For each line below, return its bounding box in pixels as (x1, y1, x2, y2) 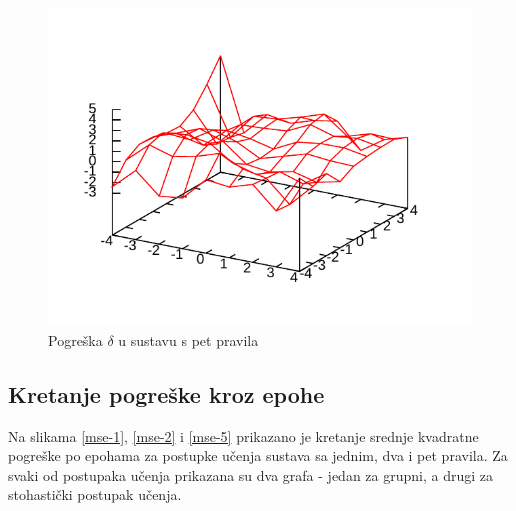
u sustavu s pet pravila (118, 329, 259, 350)
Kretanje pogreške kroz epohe (8, 378, 325, 409)
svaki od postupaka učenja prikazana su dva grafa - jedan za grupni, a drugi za (8, 464, 493, 485)
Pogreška (48, 329, 103, 350)
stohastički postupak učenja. (8, 484, 182, 505)
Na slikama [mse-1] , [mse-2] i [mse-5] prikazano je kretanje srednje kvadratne (8, 425, 479, 446)
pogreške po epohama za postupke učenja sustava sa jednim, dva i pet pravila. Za (8, 445, 508, 466)
